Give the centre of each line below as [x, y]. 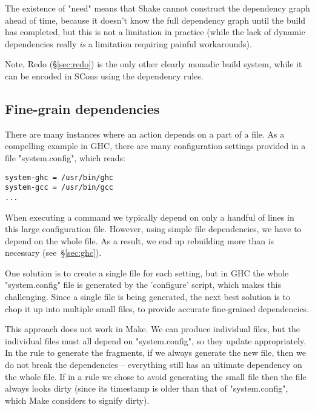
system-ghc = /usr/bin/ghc [59, 177]
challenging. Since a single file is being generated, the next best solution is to [148, 297]
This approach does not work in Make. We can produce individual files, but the [152, 329]
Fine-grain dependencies [82, 108]
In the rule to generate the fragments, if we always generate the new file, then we [155, 353]
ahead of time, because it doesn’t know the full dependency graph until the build [155, 20]
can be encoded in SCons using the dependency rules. [104, 75]
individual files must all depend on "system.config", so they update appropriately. [156, 340]
